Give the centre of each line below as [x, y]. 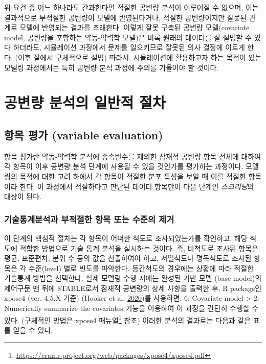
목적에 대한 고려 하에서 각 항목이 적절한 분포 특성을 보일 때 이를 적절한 [133, 176]
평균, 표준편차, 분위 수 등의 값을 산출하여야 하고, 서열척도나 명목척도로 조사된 [128, 258]
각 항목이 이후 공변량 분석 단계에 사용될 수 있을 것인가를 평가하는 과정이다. [124, 166]
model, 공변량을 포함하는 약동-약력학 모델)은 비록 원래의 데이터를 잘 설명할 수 [128, 37]
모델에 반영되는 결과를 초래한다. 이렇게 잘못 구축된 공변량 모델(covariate [135, 27]
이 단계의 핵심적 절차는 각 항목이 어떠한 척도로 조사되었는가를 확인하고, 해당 [126, 238]
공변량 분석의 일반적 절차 [85, 102]
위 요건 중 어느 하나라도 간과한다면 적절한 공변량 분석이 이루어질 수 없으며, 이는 [131, 7]
